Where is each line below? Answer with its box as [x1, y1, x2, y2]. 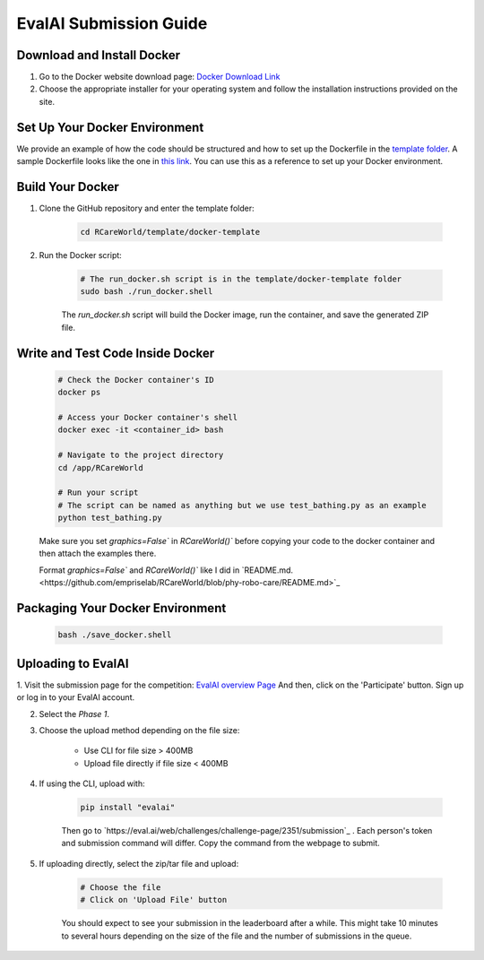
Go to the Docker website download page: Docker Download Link [39, 72, 281, 82]
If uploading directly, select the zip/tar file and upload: [39, 858, 239, 869]
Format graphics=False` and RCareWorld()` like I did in [39, 565, 240, 575]
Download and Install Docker [16, 48, 181, 63]
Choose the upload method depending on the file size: [39, 724, 240, 735]
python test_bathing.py [57, 513, 163, 523]
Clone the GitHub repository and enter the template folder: [39, 203, 255, 214]
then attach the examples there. [39, 548, 157, 559]
